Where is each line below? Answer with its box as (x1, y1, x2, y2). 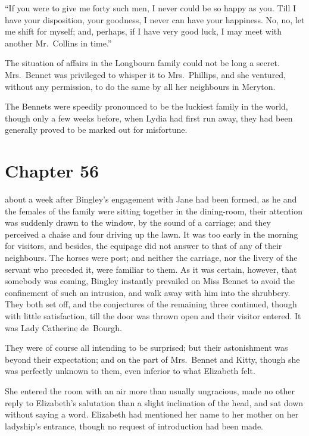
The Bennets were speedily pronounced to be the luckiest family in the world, (5, 100, 288, 113)
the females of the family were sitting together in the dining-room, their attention (5, 204, 303, 217)
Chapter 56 (5, 158, 99, 183)
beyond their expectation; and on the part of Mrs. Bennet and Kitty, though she (5, 353, 300, 365)
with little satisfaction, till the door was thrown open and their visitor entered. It (5, 310, 301, 322)
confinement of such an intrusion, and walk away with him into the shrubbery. (5, 286, 291, 298)
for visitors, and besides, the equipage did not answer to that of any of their (5, 239, 282, 252)
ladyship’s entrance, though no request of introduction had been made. (5, 419, 264, 432)
